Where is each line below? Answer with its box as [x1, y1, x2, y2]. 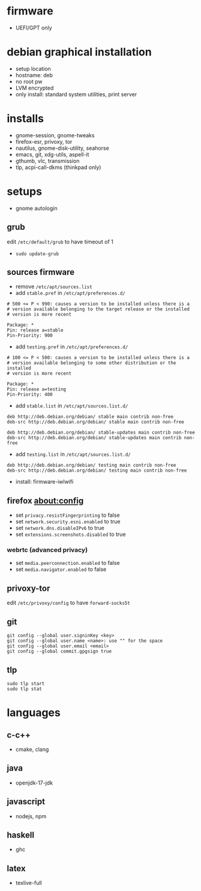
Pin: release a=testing [7, 386, 67, 392]
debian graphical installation [7, 45, 152, 59]
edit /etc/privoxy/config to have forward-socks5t [7, 599, 131, 606]
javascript [7, 797, 46, 807]
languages [7, 706, 61, 720]
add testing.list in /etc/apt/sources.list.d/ [15, 451, 131, 458]
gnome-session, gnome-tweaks [15, 131, 95, 139]
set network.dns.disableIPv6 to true [15, 525, 104, 532]
